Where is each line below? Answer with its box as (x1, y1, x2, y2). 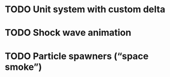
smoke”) (5, 61, 42, 72)
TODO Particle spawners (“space (5, 50, 149, 62)
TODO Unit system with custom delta (5, 4, 165, 15)
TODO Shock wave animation (5, 27, 132, 39)
